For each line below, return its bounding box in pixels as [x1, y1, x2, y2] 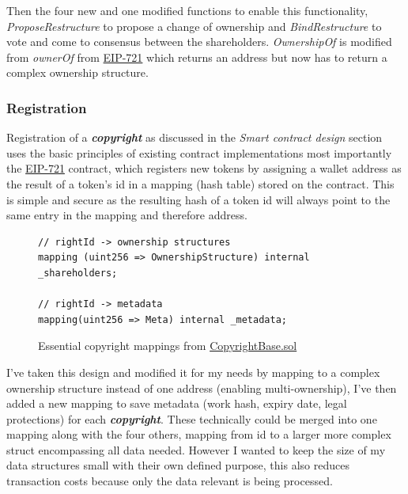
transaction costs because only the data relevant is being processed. [6, 473, 333, 489]
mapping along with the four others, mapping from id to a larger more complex [6, 426, 391, 443]
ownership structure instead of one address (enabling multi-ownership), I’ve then [6, 379, 397, 396]
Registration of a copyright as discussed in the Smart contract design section [6, 129, 383, 146]
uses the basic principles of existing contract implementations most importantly [6, 144, 392, 161]
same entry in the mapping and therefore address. [6, 207, 247, 223]
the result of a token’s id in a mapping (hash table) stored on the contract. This [6, 175, 395, 192]
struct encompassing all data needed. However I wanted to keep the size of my [6, 441, 386, 458]
